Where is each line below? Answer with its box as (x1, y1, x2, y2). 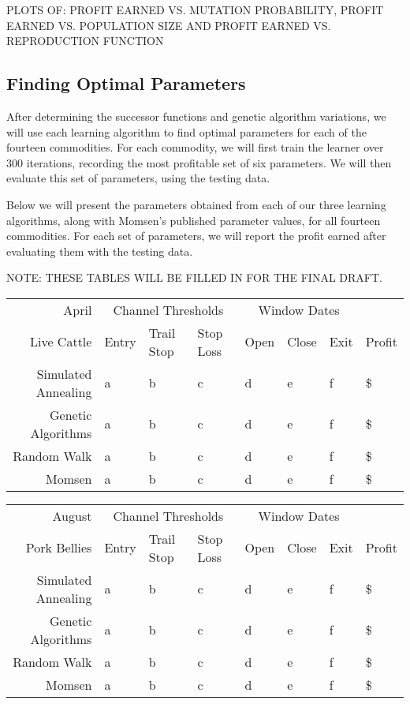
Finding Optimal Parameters (6, 71, 246, 95)
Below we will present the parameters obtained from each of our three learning (6, 196, 386, 212)
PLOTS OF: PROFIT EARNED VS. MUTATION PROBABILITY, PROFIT (6, 2, 384, 17)
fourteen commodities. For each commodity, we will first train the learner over (6, 139, 384, 155)
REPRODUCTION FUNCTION (6, 32, 164, 49)
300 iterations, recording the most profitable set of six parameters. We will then (6, 154, 392, 170)
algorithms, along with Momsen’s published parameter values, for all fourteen (6, 212, 381, 228)
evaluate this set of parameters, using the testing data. (6, 170, 270, 186)
